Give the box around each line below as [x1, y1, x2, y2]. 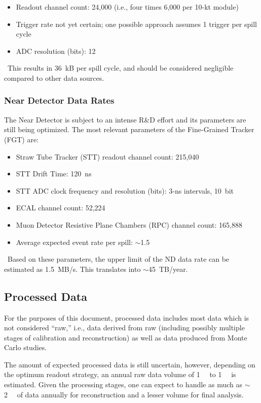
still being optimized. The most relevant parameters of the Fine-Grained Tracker [4, 124, 254, 135]
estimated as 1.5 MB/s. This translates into [4, 263, 141, 274]
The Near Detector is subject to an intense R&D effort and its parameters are [4, 114, 246, 125]
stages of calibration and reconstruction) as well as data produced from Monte [4, 332, 247, 343]
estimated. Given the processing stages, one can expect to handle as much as [4, 379, 242, 390]
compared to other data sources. [4, 72, 104, 83]
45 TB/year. [148, 263, 188, 274]
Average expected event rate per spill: [16, 236, 133, 247]
